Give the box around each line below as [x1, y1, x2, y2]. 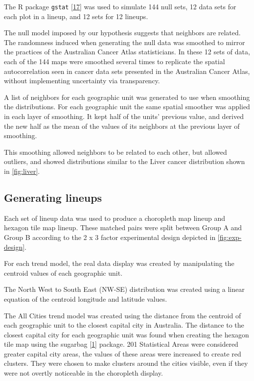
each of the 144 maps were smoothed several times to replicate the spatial [4, 56, 225, 67]
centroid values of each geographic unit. [4, 267, 123, 278]
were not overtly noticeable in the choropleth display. [4, 368, 163, 378]
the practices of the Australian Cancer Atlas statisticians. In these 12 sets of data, [4, 47, 250, 57]
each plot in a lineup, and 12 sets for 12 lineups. [4, 11, 148, 21]
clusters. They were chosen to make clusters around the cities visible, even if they [4, 358, 248, 368]
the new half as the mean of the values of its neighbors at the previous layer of [4, 120, 240, 131]
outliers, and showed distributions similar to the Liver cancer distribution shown [4, 156, 245, 167]
